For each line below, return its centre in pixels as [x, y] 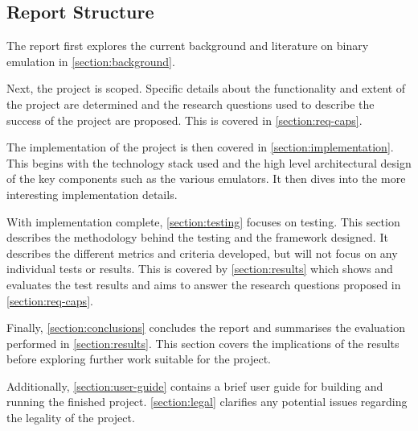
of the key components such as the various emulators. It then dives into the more [206, 178]
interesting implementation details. [92, 194]
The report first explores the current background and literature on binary [188, 46]
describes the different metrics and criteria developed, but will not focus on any [202, 253]
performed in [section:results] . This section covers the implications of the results [203, 343]
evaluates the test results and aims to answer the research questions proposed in [204, 284]
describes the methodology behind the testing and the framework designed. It [197, 237]
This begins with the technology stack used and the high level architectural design [209, 162]
